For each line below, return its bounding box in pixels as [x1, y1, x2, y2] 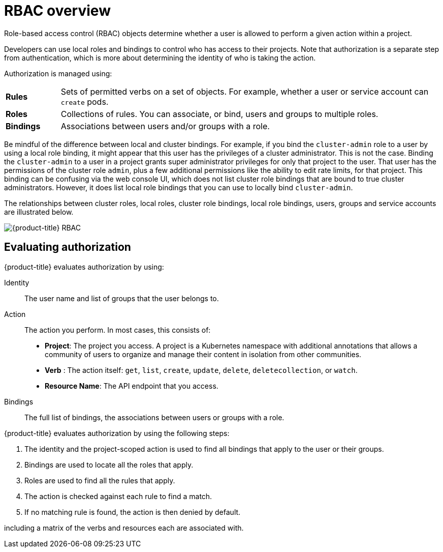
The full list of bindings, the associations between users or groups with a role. [24, 413, 284, 422]
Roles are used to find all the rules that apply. [24, 476, 175, 485]
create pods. [60, 96, 109, 107]
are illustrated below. [4, 207, 74, 216]
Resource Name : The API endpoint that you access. [45, 381, 218, 390]
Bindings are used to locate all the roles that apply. [24, 460, 194, 469]
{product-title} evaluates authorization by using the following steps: [4, 428, 230, 438]
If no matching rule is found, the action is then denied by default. [24, 507, 241, 516]
